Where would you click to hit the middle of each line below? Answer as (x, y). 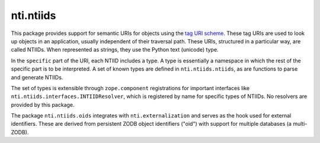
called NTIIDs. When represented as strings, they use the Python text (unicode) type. (115, 50)
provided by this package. (43, 104)
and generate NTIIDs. (37, 77)
